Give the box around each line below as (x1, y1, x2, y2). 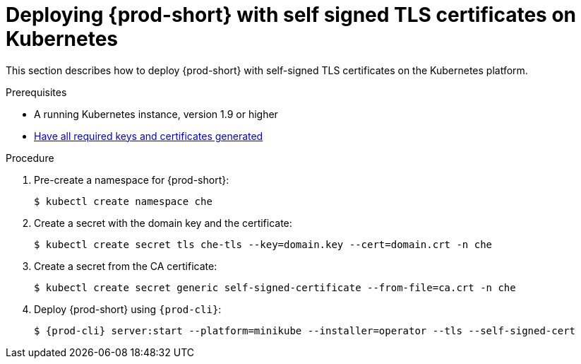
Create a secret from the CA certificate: (34, 259, 217, 272)
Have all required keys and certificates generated (34, 129, 263, 142)
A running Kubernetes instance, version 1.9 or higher (34, 107, 278, 120)
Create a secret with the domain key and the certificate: (34, 216, 292, 229)
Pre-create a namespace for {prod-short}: (34, 173, 229, 186)
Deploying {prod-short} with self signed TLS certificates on (6, 3, 576, 27)
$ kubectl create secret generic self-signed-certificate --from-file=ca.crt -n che (34, 281, 516, 293)
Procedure (6, 151, 54, 164)
